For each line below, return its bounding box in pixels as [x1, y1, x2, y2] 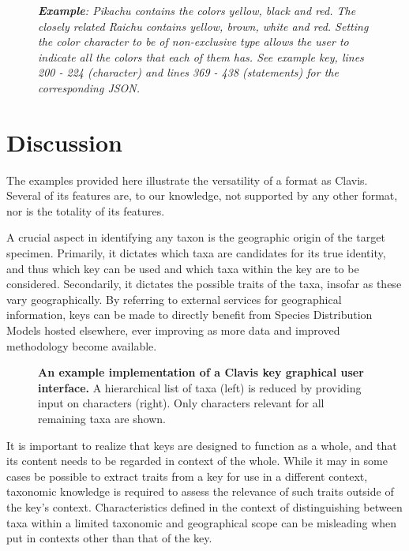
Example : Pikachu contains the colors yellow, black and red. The [38, 2, 356, 18]
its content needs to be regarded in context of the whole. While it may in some [6, 452, 388, 469]
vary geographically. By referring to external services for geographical [6, 290, 342, 307]
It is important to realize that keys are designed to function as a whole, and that [6, 437, 397, 453]
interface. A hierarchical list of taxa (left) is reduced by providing [38, 379, 362, 395]
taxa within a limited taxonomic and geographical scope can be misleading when [6, 514, 397, 530]
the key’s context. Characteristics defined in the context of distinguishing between [6, 498, 403, 515]
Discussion [6, 126, 122, 158]
